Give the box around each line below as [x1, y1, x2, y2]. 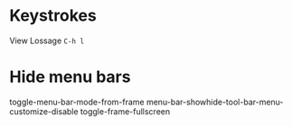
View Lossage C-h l [9, 35, 84, 46]
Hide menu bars [9, 67, 131, 87]
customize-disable [9, 105, 79, 117]
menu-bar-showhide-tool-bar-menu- [146, 96, 284, 107]
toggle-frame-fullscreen [80, 105, 171, 117]
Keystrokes [9, 5, 97, 26]
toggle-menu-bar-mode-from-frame [9, 96, 145, 107]
